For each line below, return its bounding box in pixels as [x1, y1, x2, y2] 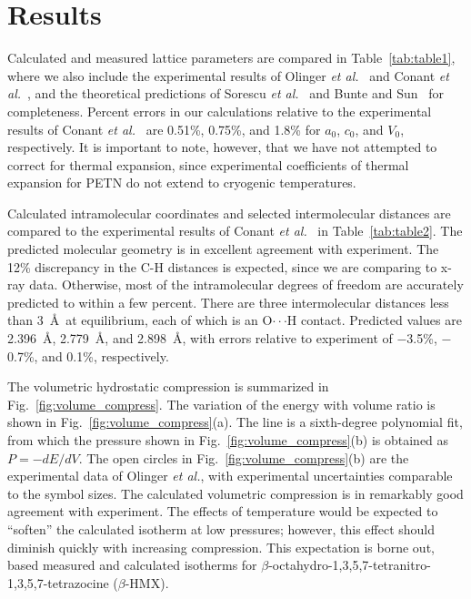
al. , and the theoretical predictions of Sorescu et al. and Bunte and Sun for [7, 84, 444, 103]
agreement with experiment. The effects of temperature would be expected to [7, 502, 438, 521]
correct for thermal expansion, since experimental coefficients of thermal [7, 155, 409, 174]
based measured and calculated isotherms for [7, 555, 257, 574]
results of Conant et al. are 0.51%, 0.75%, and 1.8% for [7, 119, 321, 138]
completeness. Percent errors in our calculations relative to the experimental [7, 101, 432, 120]
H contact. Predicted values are [286, 310, 462, 330]
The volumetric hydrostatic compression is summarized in [7, 377, 329, 396]
